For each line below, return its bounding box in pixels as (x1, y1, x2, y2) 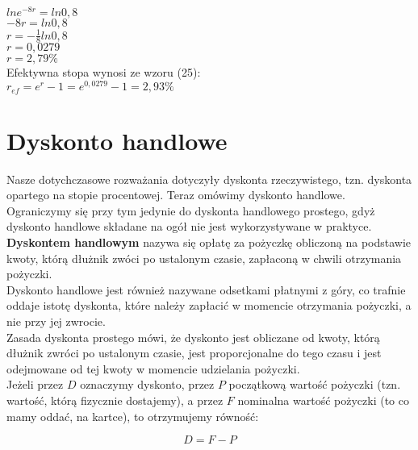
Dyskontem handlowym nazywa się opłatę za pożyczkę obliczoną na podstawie (6, 234, 412, 251)
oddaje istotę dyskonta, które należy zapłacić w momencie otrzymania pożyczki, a (6, 297, 412, 314)
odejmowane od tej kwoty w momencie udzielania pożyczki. (6, 360, 300, 377)
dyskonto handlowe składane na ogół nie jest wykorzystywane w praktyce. (6, 218, 372, 235)
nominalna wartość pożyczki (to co (237, 391, 409, 408)
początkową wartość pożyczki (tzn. (228, 376, 401, 393)
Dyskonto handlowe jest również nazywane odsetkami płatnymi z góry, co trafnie (6, 281, 406, 298)
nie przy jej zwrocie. (6, 313, 106, 330)
